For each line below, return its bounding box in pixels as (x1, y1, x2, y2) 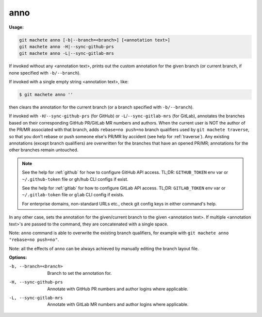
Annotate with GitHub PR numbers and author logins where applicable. (47, 286, 189, 292)
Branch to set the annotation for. (47, 270, 112, 276)
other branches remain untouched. (9, 147, 79, 153)
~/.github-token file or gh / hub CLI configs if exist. (22, 176, 129, 182)
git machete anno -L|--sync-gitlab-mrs (19, 51, 114, 56)
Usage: (9, 24, 24, 30)
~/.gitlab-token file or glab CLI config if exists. (22, 192, 124, 198)
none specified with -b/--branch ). (9, 70, 81, 76)
